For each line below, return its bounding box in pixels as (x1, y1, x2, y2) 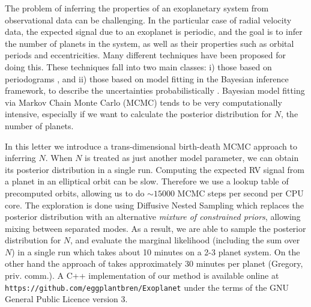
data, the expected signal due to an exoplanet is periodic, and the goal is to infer (5, 25, 303, 38)
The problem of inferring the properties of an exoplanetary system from (5, 2, 269, 14)
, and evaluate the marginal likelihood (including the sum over (70, 234, 300, 246)
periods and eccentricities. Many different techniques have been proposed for (5, 49, 286, 61)
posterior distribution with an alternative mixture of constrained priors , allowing (5, 210, 301, 223)
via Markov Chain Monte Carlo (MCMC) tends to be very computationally (5, 96, 282, 108)
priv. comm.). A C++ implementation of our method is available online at (5, 269, 279, 282)
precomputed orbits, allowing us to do (5, 186, 145, 199)
